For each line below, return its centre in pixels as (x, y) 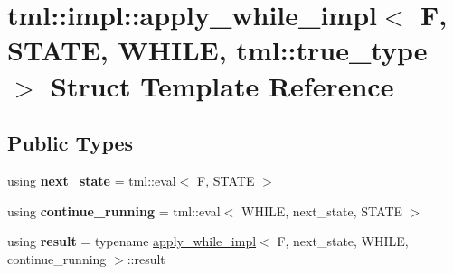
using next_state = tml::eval (92, 180)
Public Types (71, 143)
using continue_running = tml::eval (114, 210)
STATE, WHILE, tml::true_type (217, 50)
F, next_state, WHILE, (343, 241)
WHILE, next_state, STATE (322, 210)
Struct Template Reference (222, 85)
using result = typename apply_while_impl (132, 241)
